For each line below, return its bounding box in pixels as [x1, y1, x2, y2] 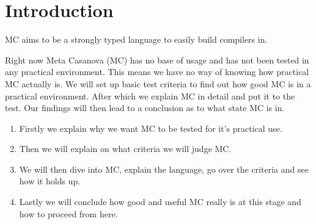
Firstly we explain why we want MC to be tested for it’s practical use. [19, 121, 282, 134]
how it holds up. [19, 175, 81, 187]
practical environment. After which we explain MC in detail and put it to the [5, 89, 295, 102]
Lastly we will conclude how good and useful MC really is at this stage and [19, 195, 301, 208]
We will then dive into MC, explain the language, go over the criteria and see [19, 162, 309, 175]
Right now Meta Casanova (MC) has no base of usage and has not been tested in [5, 53, 309, 66]
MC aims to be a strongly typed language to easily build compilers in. [5, 33, 268, 46]
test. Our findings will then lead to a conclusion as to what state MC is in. [5, 101, 285, 114]
